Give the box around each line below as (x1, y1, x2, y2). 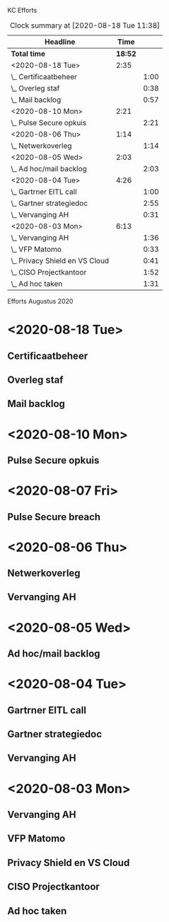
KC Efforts (7, 6, 37, 14)
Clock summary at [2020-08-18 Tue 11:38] (9, 21, 161, 30)
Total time (11, 49, 46, 59)
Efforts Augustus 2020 (7, 297, 74, 305)
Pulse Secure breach (7, 511, 101, 523)
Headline (45, 37, 76, 47)
